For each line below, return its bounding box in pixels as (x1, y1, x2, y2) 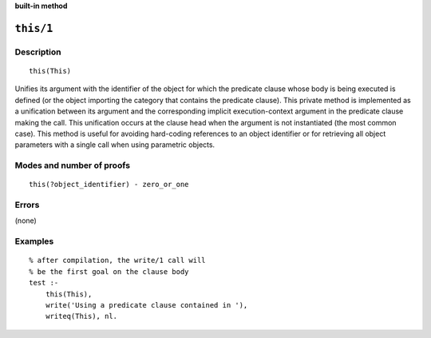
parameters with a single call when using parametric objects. (14, 140, 215, 149)
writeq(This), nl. (45, 312, 118, 321)
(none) (14, 216, 38, 225)
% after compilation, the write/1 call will (29, 256, 207, 265)
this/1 (14, 22, 53, 35)
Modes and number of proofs (14, 160, 131, 171)
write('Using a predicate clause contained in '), (45, 300, 248, 309)
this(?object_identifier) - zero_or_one (29, 180, 189, 189)
